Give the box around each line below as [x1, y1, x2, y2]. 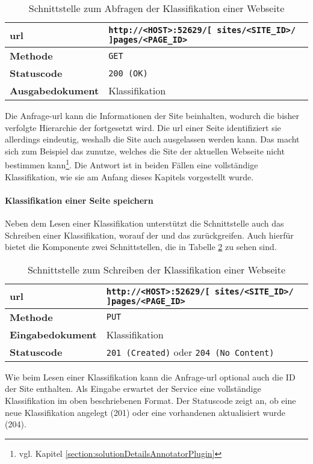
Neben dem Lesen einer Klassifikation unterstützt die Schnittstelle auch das [5, 217, 284, 230]
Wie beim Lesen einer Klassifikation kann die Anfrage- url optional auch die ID [5, 370, 296, 383]
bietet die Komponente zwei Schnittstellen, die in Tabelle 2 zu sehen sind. [5, 240, 277, 253]
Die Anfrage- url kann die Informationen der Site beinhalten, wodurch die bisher [5, 109, 300, 121]
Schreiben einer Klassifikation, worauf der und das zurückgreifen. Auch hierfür [5, 228, 294, 241]
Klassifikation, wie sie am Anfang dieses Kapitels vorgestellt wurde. [5, 170, 254, 183]
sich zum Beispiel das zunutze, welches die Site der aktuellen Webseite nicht [5, 144, 285, 157]
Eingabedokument [10, 327, 97, 341]
